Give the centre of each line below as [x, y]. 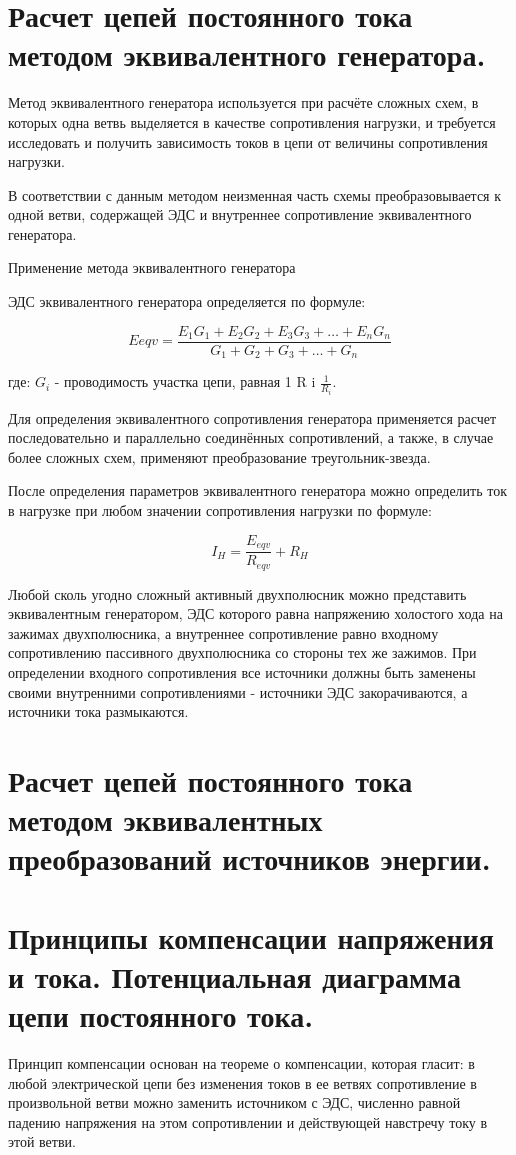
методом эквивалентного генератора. [247, 54]
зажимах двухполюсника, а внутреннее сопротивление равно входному [223, 632]
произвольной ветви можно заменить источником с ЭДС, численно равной [234, 1102]
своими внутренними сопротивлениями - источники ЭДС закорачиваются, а [238, 691]
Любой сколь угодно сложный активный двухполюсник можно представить [237, 593]
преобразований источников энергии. [249, 858]
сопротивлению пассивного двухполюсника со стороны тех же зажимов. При [242, 652]
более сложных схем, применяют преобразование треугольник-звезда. [219, 456]
